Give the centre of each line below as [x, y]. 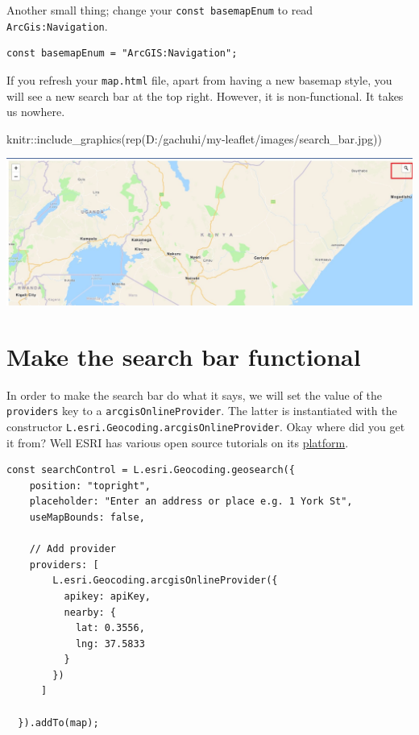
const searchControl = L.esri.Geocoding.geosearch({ [151, 470]
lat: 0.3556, [110, 628]
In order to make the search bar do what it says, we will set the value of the [194, 394]
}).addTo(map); [58, 723]
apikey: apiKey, [107, 596]
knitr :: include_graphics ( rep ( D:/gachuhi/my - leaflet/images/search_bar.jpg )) [194, 138]
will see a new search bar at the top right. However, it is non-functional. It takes [205, 96]
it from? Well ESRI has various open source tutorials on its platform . [178, 442]
